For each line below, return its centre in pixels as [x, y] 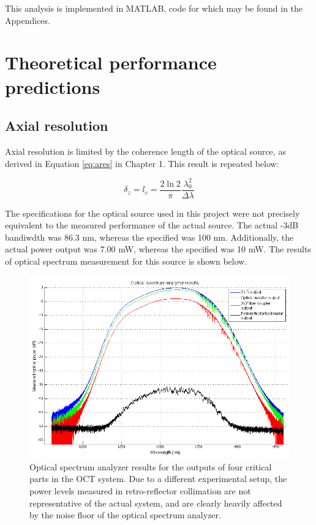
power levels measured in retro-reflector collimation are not [140, 490]
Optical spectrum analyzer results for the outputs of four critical [151, 466]
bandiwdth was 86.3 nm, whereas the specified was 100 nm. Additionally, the [149, 237]
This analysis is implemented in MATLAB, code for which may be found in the [154, 8]
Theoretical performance [111, 62]
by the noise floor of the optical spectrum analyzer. [125, 515]
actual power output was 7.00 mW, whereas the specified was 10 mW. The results [158, 249]
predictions [53, 86]
